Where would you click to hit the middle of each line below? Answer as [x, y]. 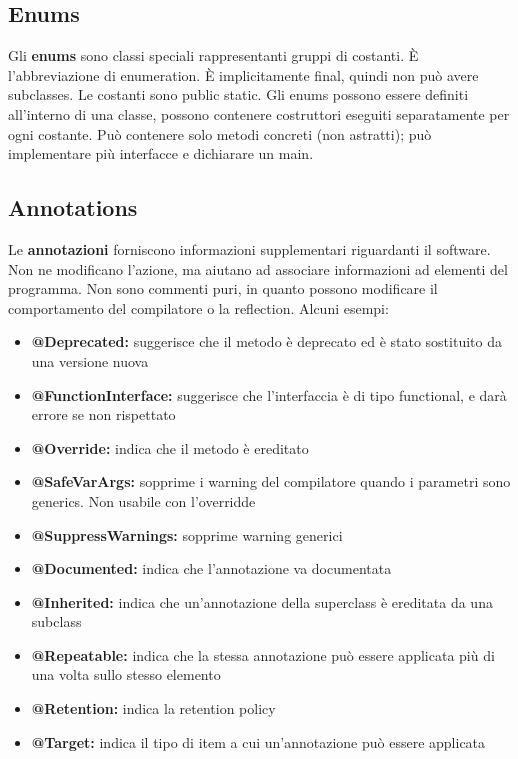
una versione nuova [90, 360]
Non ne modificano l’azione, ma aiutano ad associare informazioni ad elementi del [258, 268]
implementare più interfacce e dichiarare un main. [161, 153]
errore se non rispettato [103, 414]
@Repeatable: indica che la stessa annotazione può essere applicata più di [263, 654]
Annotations [73, 207]
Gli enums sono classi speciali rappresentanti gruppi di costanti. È [213, 55]
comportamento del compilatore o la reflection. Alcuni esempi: [198, 307]
